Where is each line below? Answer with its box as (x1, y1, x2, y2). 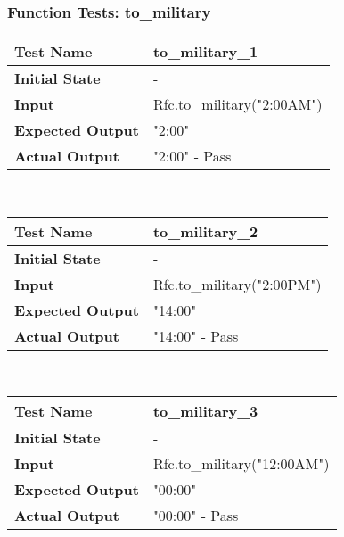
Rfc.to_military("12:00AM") (152, 453, 330, 475)
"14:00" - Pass (152, 325, 239, 346)
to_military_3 (152, 401, 258, 422)
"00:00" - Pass (152, 505, 239, 526)
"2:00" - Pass (152, 145, 232, 167)
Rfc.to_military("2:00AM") (152, 94, 323, 115)
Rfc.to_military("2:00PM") (152, 273, 322, 294)
